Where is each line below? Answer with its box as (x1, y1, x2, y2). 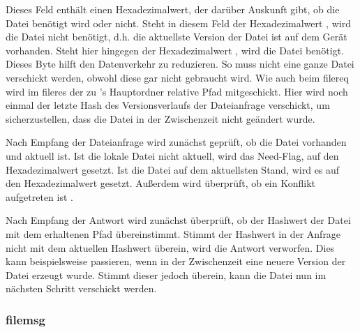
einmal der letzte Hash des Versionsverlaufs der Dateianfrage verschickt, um (6, 98, 330, 112)
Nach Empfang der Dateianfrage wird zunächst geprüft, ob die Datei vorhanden (6, 135, 347, 149)
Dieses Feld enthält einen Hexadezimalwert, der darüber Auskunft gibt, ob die (6, 2, 340, 16)
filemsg (6, 310, 45, 328)
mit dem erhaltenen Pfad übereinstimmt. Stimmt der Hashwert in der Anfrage (6, 226, 341, 241)
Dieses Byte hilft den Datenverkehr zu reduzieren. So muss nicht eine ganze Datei (6, 56, 354, 71)
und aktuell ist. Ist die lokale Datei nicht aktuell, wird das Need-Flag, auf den (6, 148, 339, 163)
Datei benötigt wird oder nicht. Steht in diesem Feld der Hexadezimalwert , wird (6, 15, 351, 30)
